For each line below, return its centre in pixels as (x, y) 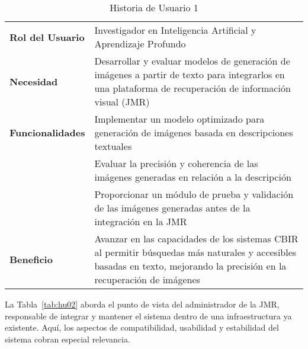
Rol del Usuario (47, 37)
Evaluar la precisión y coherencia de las (176, 163)
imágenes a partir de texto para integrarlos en (190, 74)
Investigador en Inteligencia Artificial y (175, 30)
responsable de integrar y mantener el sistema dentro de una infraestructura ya (148, 316)
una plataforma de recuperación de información (192, 88)
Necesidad (34, 81)
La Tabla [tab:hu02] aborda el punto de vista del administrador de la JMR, (142, 304)
